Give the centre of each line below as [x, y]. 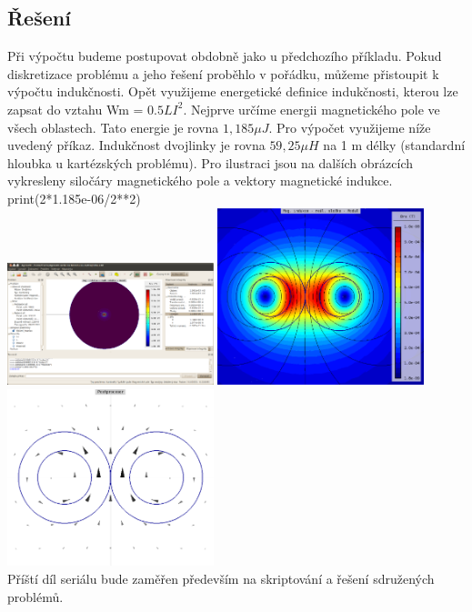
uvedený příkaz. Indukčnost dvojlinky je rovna [136, 145]
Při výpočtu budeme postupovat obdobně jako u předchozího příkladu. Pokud [225, 56]
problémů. [35, 596]
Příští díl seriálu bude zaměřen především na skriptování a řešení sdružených [221, 578]
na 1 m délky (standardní [394, 145]
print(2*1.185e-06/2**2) [74, 198]
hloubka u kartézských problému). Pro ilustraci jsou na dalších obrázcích [211, 162]
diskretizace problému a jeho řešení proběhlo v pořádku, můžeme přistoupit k [223, 73]
